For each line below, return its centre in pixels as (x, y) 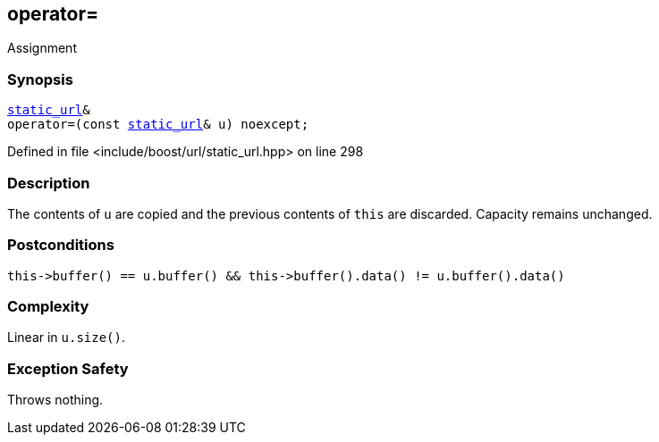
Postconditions (61, 245)
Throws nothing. (55, 400)
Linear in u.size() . (67, 338)
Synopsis (40, 79)
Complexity (48, 307)
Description (49, 183)
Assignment (42, 48)
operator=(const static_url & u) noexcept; (158, 125)
